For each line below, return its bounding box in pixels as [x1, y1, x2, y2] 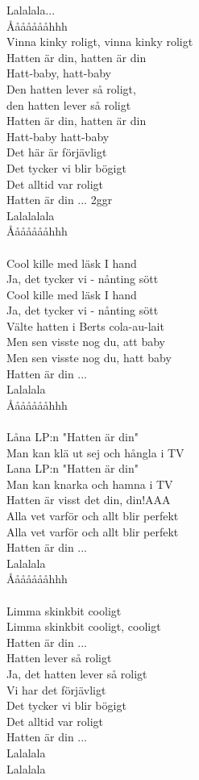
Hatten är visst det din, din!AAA [6, 491, 171, 508]
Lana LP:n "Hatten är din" [6, 460, 139, 477]
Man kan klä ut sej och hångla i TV [6, 444, 184, 461]
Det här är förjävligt [6, 144, 107, 161]
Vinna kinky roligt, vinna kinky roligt [6, 33, 193, 50]
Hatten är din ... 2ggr [6, 191, 113, 208]
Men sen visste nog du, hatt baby [6, 349, 172, 366]
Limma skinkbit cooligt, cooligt [6, 618, 161, 635]
